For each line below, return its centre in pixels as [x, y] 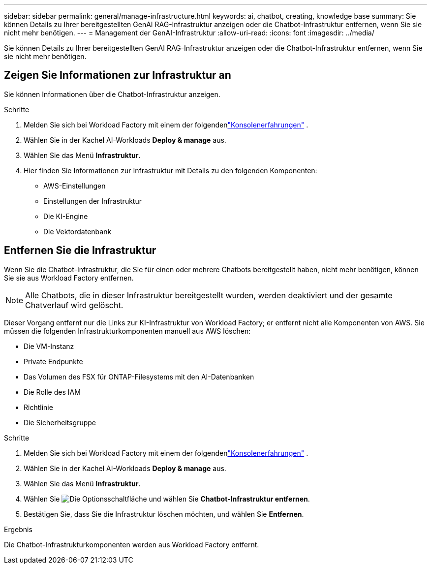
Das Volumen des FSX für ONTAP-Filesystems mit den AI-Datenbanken [139, 377]
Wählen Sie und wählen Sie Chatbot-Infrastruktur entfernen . [167, 499]
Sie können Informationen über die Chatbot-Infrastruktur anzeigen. [112, 94]
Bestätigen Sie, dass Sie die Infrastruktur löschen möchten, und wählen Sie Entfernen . [164, 514]
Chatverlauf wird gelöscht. [74, 305]
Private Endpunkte [53, 361]
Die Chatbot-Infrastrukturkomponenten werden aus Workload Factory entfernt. [132, 544]
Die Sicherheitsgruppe [60, 422]
